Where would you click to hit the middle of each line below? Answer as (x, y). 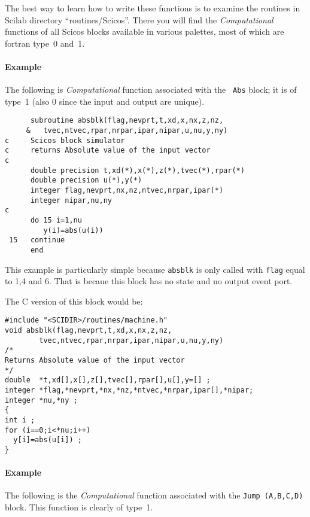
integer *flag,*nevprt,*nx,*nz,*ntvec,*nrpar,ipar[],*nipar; (129, 390)
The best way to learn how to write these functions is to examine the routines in (153, 8)
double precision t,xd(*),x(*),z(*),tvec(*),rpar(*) (137, 170)
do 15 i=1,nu (56, 220)
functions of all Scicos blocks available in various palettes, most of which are (145, 31)
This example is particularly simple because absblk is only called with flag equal (155, 269)
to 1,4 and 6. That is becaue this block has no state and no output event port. (149, 281)
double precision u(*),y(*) (86, 180)
